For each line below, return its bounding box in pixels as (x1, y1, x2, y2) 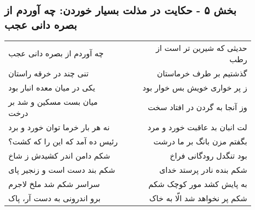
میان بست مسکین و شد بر (8, 95, 98, 107)
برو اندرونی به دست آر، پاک (8, 192, 101, 204)
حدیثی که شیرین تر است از (156, 42, 247, 53)
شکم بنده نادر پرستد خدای (159, 163, 247, 175)
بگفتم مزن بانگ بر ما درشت (153, 135, 247, 147)
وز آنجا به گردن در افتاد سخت (147, 101, 247, 113)
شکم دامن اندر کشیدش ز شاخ (8, 149, 110, 161)
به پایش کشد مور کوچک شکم (148, 178, 247, 189)
